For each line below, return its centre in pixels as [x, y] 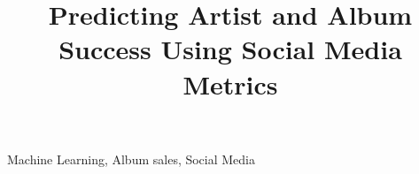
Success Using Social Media [230, 49]
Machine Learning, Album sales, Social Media [132, 159]
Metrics [230, 83]
